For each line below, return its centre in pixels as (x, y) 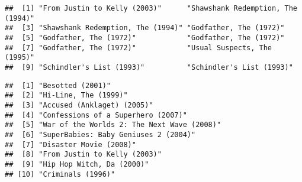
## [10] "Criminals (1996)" (60, 174)
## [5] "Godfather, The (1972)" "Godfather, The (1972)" (145, 38)
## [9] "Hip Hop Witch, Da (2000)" (77, 164)
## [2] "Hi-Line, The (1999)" (66, 95)
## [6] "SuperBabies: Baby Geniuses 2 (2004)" (100, 134)
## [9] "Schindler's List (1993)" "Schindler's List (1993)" (149, 67)
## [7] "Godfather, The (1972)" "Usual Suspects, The (139, 48)
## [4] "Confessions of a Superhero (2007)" (96, 115)
